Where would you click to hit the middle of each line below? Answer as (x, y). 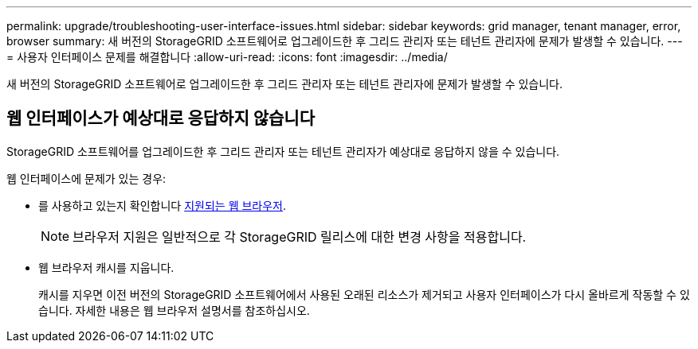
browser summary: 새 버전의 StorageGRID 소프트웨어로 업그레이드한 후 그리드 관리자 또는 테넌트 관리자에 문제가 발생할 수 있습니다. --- (345, 41)
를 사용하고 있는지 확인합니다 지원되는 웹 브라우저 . (163, 205)
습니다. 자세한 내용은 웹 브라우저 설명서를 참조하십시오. (174, 310)
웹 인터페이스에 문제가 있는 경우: (86, 178)
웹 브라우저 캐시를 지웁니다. (106, 267)
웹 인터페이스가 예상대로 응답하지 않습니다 (161, 118)
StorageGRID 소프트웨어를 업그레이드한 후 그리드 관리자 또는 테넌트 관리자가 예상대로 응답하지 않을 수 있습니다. (283, 151)
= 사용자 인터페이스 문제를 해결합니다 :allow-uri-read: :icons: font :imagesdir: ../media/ (227, 57)
